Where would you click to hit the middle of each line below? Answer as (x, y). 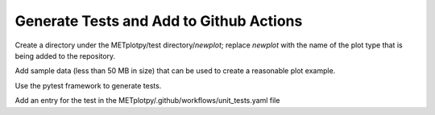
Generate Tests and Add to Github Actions (159, 21)
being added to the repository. (65, 55)
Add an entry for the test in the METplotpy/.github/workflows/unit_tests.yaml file (147, 101)
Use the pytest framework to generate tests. (88, 85)
